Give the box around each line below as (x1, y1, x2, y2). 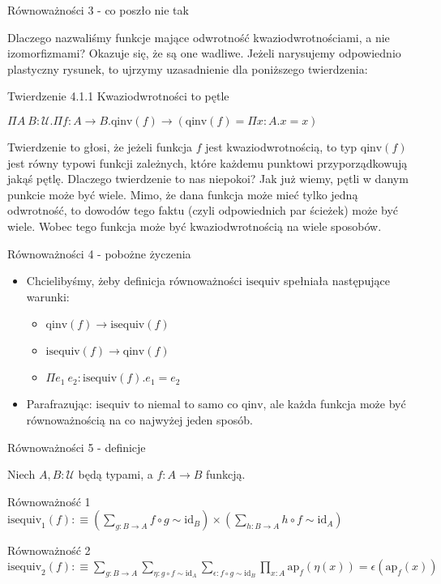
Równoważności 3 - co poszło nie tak (7, 2, 189, 18)
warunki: (26, 288, 70, 305)
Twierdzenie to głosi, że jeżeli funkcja (7, 138, 193, 155)
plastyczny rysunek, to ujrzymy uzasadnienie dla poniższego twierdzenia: (7, 60, 368, 77)
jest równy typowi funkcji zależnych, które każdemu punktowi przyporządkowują (7, 154, 408, 171)
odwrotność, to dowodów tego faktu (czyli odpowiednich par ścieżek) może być (7, 202, 399, 219)
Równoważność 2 (7, 542, 91, 559)
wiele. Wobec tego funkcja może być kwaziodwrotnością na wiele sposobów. (7, 217, 382, 234)
